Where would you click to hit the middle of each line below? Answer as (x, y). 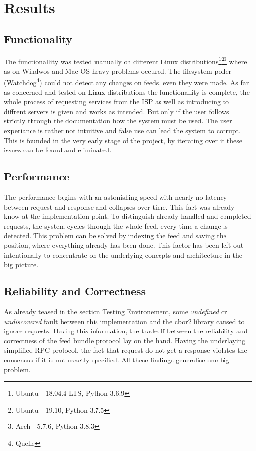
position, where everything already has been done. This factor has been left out (124, 245)
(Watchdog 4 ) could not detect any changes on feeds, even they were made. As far (127, 82)
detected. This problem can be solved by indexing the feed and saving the (115, 235)
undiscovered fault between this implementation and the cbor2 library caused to (124, 321)
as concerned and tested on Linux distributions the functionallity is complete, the (127, 92)
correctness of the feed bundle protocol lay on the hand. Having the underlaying (125, 340)
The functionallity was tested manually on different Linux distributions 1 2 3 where (126, 60)
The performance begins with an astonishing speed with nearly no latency (116, 197)
